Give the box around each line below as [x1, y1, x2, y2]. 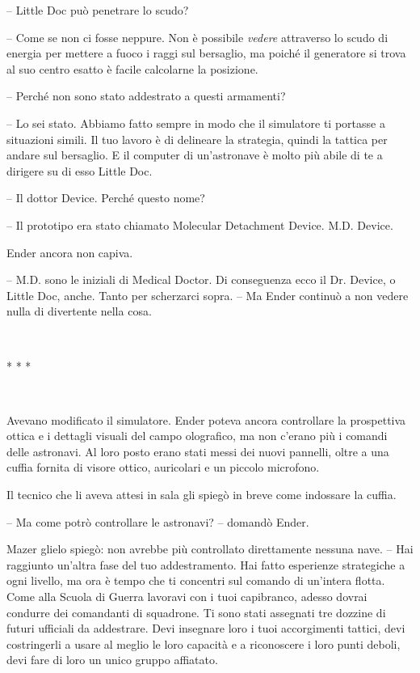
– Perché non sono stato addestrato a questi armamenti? [6, 87, 286, 104]
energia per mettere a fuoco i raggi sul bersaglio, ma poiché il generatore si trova [6, 44, 406, 61]
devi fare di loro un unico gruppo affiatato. [6, 651, 218, 668]
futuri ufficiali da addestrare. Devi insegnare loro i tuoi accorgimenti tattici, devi [6, 620, 405, 637]
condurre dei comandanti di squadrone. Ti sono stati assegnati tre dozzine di [6, 603, 386, 620]
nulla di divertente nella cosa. [6, 303, 152, 320]
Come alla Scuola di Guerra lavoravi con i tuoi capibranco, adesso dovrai [6, 588, 367, 605]
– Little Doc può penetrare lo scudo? [6, 2, 189, 18]
